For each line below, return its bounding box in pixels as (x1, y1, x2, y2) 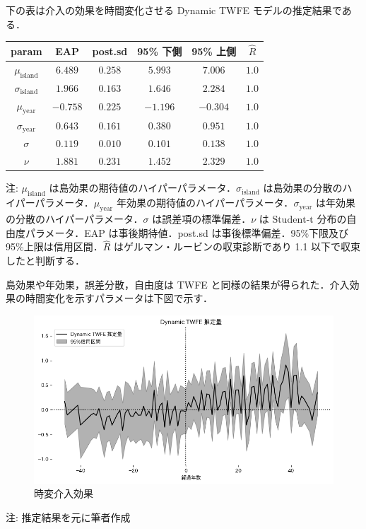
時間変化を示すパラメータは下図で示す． (25, 291, 213, 306)
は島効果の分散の (263, 180, 343, 195)
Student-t (272, 214, 314, 225)
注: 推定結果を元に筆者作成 (6, 510, 131, 525)
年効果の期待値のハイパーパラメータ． (116, 195, 294, 210)
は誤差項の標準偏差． (152, 211, 252, 226)
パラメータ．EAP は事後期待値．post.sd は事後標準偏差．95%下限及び (25, 225, 349, 240)
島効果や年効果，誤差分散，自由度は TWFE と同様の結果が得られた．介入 (6, 277, 350, 291)
